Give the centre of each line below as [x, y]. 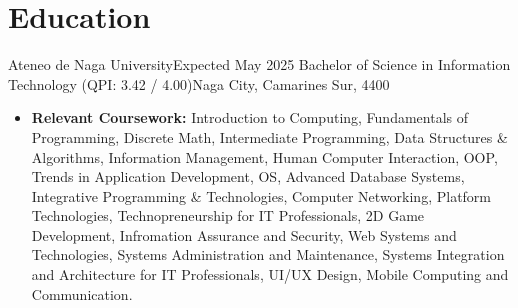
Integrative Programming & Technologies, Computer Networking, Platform [261, 195]
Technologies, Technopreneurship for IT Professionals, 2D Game [228, 215]
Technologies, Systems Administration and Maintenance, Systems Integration [268, 254]
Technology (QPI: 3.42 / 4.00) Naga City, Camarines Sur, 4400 [199, 83]
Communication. [82, 293]
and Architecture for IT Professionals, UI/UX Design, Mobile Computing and [270, 274]
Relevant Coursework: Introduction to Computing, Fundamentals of [250, 117]
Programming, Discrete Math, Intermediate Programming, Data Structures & [269, 136]
